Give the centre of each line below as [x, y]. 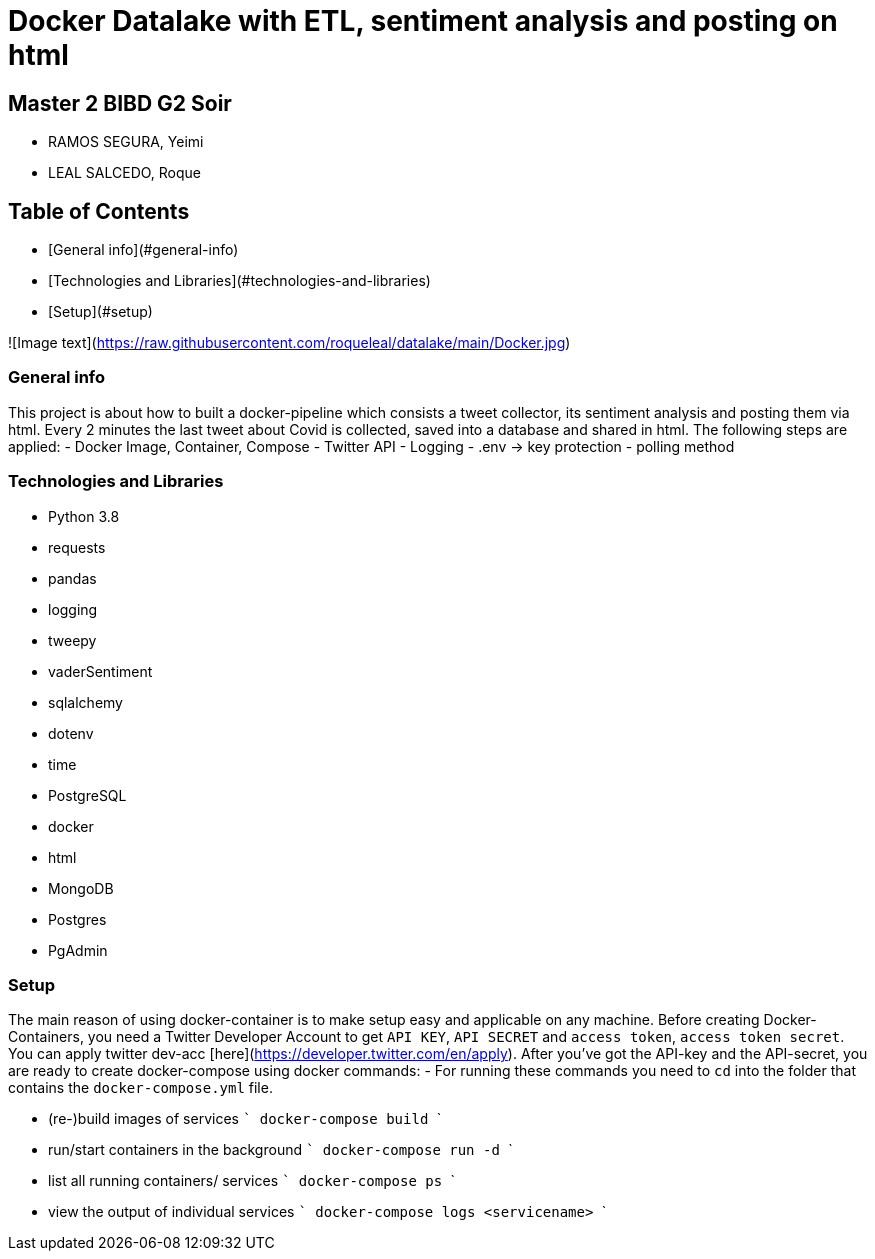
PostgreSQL [87, 795]
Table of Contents [99, 211]
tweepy [72, 640]
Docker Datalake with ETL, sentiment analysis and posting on [423, 21]
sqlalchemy [85, 702]
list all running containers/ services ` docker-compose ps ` [252, 1181]
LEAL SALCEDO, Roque [125, 173]
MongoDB [81, 888]
